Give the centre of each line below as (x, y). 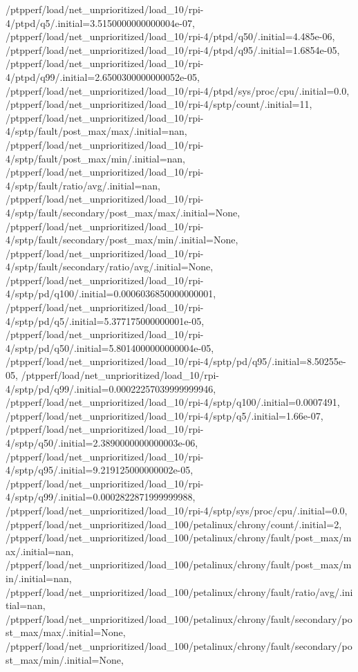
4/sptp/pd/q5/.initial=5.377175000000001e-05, (105, 320)
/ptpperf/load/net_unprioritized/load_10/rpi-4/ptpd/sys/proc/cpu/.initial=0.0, (178, 90)
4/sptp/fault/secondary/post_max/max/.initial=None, (123, 212)
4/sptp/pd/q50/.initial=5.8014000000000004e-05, (110, 347)
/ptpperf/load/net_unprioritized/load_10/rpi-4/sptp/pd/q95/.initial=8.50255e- (176, 361)
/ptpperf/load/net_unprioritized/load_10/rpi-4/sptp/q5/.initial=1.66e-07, (164, 415)
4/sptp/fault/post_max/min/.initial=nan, (96, 158)
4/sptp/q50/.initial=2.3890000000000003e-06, (102, 442)
